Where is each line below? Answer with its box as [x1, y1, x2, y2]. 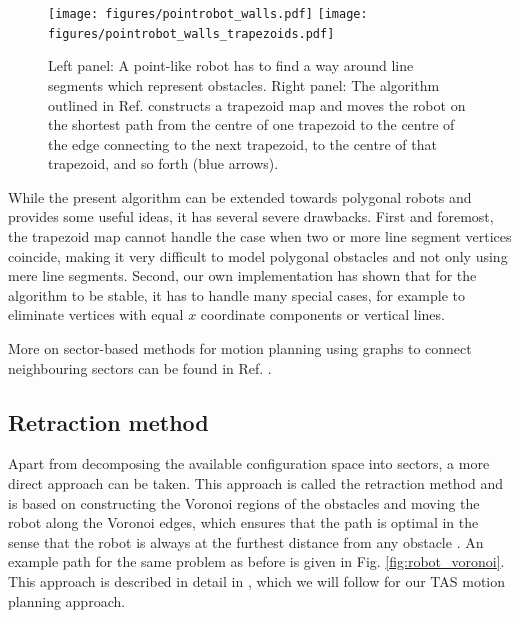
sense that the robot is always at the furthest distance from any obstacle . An [8, 531, 484, 552]
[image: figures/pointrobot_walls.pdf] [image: [48, 7, 368, 21]
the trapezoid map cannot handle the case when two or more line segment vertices [8, 226, 512, 247]
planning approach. [8, 590, 126, 611]
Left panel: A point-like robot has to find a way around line [48, 55, 414, 76]
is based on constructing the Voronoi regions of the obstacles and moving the [8, 492, 480, 513]
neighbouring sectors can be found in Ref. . [8, 357, 272, 378]
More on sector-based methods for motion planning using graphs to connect [8, 338, 472, 359]
